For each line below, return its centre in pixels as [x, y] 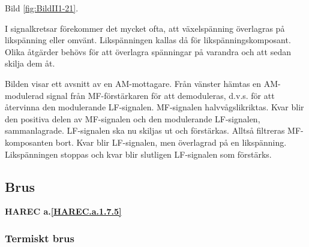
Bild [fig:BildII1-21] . [42, 8]
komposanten [29, 142]
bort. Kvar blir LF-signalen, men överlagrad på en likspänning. [171, 142]
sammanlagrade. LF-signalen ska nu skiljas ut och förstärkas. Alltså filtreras [145, 130]
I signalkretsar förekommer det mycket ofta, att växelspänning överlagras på [145, 28]
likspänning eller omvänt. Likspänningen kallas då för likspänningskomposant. [148, 40]
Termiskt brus [40, 238]
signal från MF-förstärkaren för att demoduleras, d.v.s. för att [160, 95]
